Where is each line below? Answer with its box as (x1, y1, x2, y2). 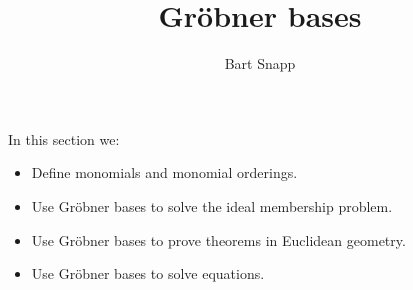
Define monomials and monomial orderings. (31, 162, 298, 183)
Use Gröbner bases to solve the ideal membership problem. (31, 195, 393, 216)
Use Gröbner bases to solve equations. (31, 263, 265, 284)
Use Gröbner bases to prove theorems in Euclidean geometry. (31, 229, 406, 250)
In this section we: (8, 128, 120, 149)
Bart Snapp (224, 53, 296, 74)
